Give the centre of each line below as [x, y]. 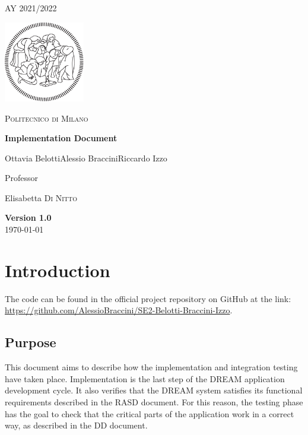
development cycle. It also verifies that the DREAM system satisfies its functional [154, 390]
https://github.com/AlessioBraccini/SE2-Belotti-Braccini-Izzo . [119, 310]
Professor [22, 178]
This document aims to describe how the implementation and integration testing [151, 367]
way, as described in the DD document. [76, 425]
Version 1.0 [28, 217]
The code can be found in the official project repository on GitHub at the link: [148, 298]
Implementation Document [61, 138]
